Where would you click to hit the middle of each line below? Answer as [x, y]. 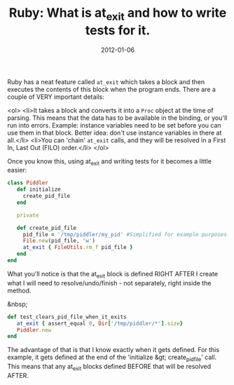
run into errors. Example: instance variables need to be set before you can [115, 125]
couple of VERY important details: [56, 97]
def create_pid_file [47, 228]
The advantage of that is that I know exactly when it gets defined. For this [113, 350]
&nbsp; [18, 304]
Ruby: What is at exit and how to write [118, 14]
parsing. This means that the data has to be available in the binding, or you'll [117, 118]
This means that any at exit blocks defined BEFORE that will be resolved [109, 367]
